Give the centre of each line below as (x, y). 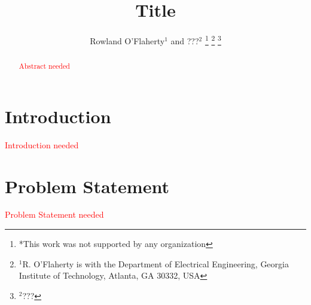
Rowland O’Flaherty (127, 40)
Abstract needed (44, 66)
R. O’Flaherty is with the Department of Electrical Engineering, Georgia (155, 263)
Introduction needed (42, 144)
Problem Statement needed (54, 214)
